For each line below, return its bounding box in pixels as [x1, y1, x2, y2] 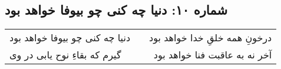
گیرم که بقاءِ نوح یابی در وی [9, 48, 121, 62]
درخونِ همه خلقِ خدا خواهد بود [149, 31, 272, 45]
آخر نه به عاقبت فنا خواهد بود [153, 48, 272, 62]
